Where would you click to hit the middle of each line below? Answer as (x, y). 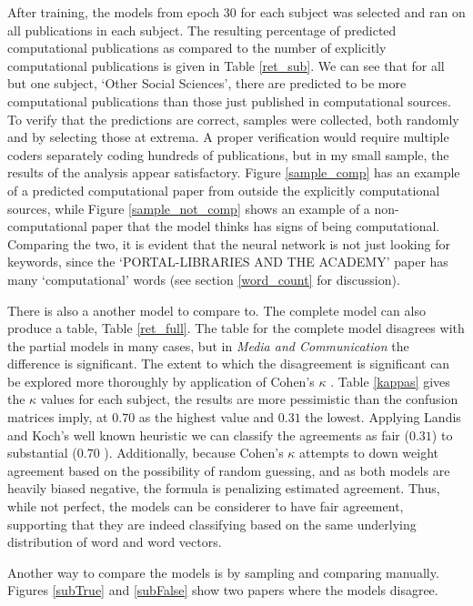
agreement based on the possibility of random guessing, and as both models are (229, 470)
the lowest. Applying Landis (383, 417)
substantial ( (42, 453)
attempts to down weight (369, 453)
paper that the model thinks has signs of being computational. (266, 226)
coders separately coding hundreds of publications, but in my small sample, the (228, 154)
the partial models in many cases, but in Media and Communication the (208, 345)
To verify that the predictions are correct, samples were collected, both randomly (233, 119)
